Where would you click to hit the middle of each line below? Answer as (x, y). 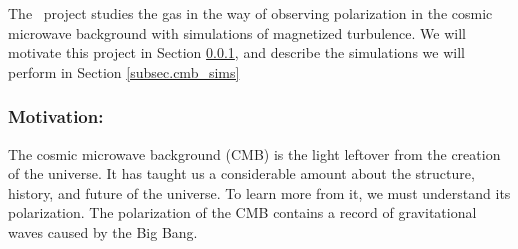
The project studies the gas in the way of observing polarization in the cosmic (250, 13)
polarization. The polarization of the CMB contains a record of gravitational (242, 212)
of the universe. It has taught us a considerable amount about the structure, (241, 173)
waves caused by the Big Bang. (103, 231)
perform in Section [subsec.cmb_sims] (124, 71)
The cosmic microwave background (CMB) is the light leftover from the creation (254, 153)
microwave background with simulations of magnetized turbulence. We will (237, 32)
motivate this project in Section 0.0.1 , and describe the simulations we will (236, 52)
